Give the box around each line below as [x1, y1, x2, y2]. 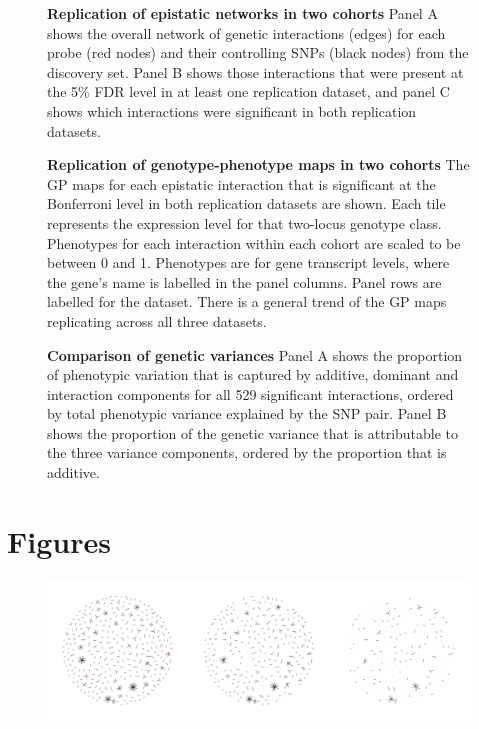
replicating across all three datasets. [47, 310, 267, 331]
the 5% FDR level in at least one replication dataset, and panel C [47, 81, 450, 102]
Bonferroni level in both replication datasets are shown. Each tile [47, 193, 446, 214]
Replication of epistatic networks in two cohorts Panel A [47, 3, 438, 23]
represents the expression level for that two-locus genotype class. [47, 212, 442, 233]
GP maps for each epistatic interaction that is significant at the [47, 173, 436, 194]
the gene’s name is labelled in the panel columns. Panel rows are [47, 271, 442, 292]
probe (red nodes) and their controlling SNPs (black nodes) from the [47, 42, 469, 63]
